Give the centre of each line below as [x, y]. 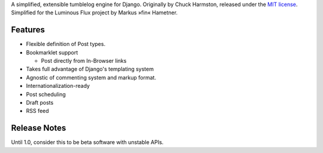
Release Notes [39, 128]
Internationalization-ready [58, 86]
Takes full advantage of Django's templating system [90, 69]
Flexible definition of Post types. [66, 44]
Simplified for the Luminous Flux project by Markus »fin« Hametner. [94, 13]
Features [28, 30]
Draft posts [40, 103]
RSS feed [37, 111]
